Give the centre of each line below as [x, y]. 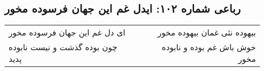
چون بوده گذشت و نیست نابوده [63, 47]
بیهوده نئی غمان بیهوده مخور [207, 32]
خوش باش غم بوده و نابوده [209, 47]
